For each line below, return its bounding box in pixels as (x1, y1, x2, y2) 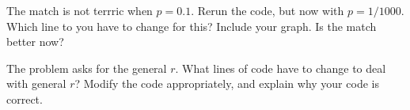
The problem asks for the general (6, 59, 167, 76)
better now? (6, 33, 64, 50)
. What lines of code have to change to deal (175, 59, 386, 76)
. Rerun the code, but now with (191, 2, 344, 18)
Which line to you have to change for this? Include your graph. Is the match (6, 17, 377, 34)
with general (6, 75, 66, 92)
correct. (6, 90, 43, 107)
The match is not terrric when (6, 2, 153, 18)
